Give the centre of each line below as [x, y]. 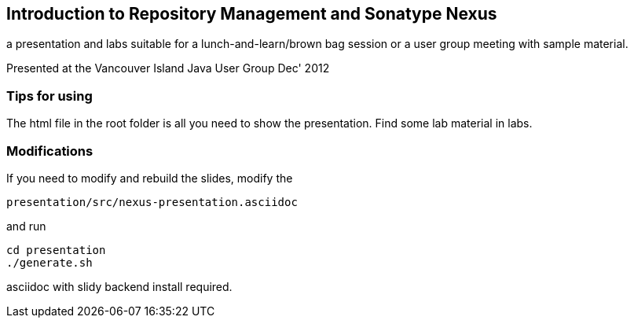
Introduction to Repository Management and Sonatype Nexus [252, 14]
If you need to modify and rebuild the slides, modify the [150, 178]
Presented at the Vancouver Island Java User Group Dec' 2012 [168, 68]
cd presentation [56, 250]
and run [26, 226]
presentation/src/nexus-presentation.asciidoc [152, 202]
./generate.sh [49, 262]
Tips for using [49, 96]
